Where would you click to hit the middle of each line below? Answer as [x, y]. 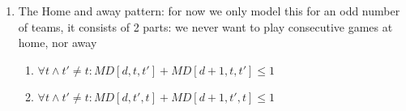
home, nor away [58, 43]
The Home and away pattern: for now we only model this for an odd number [209, 11]
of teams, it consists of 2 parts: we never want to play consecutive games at [205, 26]
